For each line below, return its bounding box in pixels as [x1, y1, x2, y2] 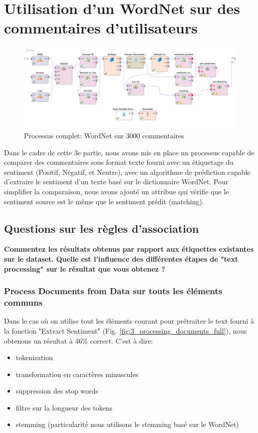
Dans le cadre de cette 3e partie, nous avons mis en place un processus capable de [4, 147, 255, 157]
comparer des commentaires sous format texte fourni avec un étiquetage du [4, 157, 234, 167]
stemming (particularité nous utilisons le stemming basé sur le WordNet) [15, 419, 239, 430]
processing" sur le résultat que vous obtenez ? [4, 263, 165, 274]
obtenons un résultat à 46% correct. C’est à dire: [4, 335, 153, 346]
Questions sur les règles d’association [4, 220, 199, 236]
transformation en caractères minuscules [15, 369, 139, 379]
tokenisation [15, 352, 53, 363]
